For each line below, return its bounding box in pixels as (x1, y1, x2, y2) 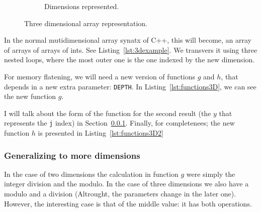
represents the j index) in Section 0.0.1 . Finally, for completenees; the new (4, 118, 235, 128)
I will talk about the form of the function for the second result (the (4, 108, 211, 118)
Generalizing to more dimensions (4, 149, 140, 161)
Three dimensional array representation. (24, 18, 147, 28)
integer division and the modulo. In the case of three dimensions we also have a (4, 178, 249, 189)
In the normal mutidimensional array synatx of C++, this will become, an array (4, 35, 251, 45)
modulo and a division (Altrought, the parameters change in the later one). (4, 188, 236, 199)
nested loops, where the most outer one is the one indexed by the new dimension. (4, 54, 255, 65)
